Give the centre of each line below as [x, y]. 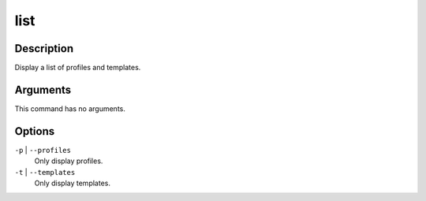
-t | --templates [45, 172]
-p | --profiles [43, 150]
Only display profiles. [69, 161]
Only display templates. [72, 183]
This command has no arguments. [70, 108]
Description [44, 48]
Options [35, 131]
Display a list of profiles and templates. [78, 68]
